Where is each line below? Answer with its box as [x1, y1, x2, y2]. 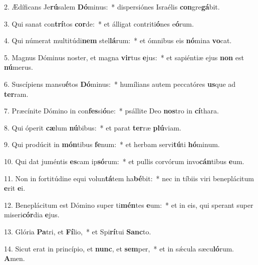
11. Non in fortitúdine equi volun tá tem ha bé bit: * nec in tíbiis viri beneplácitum [4, 173, 254, 183]
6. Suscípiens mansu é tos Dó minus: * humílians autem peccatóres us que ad [4, 78, 236, 89]
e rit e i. [4, 183, 26, 193]
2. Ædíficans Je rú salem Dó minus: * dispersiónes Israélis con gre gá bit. [4, 2, 220, 12]
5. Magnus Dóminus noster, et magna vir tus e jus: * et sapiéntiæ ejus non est [4, 52, 244, 62]
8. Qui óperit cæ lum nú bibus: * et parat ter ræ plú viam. [4, 122, 181, 132]
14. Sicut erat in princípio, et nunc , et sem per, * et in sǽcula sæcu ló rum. [4, 243, 234, 253]
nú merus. [4, 62, 34, 72]
